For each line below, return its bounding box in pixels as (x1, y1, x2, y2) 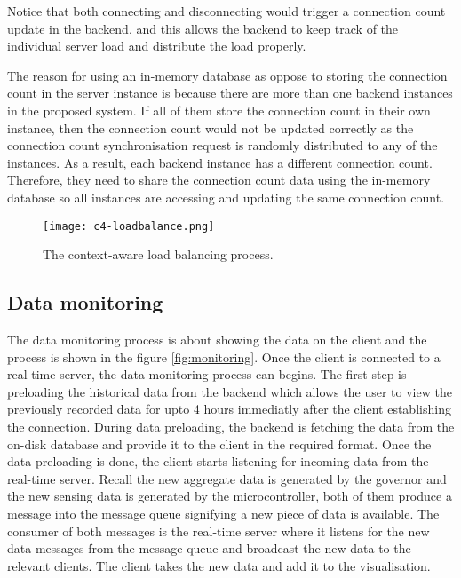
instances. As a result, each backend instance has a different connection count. (7, 153, 433, 171)
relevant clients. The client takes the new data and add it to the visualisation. (7, 556, 431, 574)
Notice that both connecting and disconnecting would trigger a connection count (7, 2, 446, 20)
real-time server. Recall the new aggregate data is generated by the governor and (7, 469, 447, 487)
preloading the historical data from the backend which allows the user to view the (7, 382, 452, 400)
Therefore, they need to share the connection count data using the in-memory (7, 170, 431, 189)
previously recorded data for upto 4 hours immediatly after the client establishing (7, 400, 451, 418)
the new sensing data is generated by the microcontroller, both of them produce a (7, 487, 452, 505)
